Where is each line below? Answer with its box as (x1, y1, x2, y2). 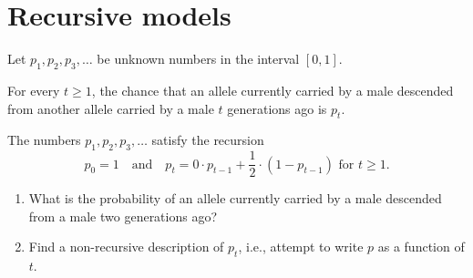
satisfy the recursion (151, 130, 264, 149)
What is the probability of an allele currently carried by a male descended (28, 189, 442, 208)
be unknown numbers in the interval (97, 49, 300, 68)
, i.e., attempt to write (238, 237, 364, 256)
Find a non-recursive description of (28, 237, 224, 256)
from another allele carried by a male (7, 98, 214, 118)
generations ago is (227, 98, 327, 118)
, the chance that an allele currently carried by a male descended (91, 80, 454, 99)
